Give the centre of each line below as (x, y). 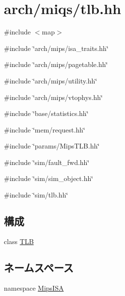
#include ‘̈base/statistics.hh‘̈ (46, 113)
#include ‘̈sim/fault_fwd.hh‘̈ (47, 162)
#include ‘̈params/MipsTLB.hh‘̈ (52, 146)
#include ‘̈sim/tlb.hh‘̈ (36, 195)
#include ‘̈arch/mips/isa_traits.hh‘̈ (56, 48)
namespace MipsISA (34, 288)
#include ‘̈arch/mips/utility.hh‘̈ (51, 80)
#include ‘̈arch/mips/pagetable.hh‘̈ (56, 64)
